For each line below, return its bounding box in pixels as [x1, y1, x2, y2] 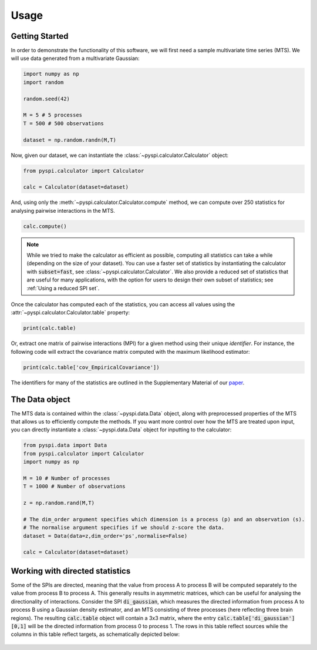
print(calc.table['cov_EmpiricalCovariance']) [23, 364, 160, 370]
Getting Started [11, 31, 69, 41]
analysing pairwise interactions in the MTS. [11, 207, 116, 214]
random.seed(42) [23, 95, 70, 102]
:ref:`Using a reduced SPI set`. [26, 284, 100, 292]
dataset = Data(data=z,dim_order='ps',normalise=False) [23, 532, 188, 539]
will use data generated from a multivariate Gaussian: [11, 55, 140, 62]
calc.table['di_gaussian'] [217, 615, 295, 621]
